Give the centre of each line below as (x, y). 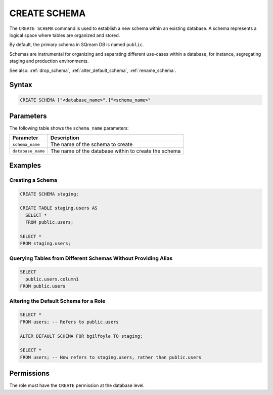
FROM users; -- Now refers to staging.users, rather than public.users (111, 357)
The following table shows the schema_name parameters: (69, 128)
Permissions (30, 373)
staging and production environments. (49, 61)
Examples (25, 165)
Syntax (21, 85)
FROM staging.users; (45, 244)
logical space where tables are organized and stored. (65, 35)
